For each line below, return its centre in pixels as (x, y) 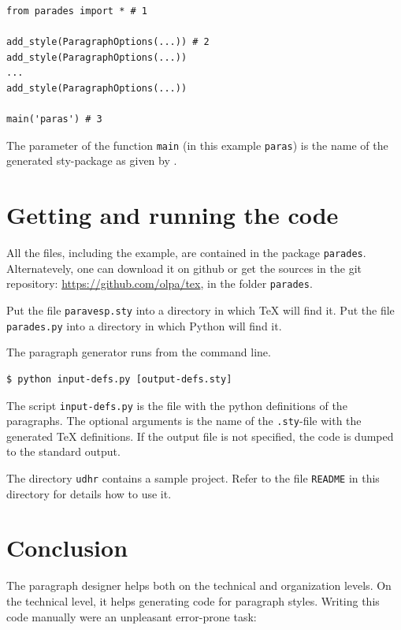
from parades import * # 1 (77, 11)
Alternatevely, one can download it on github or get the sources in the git (184, 268)
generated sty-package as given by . (92, 160)
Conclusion (67, 548)
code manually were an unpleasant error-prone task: (132, 616)
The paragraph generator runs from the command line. (139, 352)
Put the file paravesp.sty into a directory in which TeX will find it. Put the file (200, 310)
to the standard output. (63, 451)
